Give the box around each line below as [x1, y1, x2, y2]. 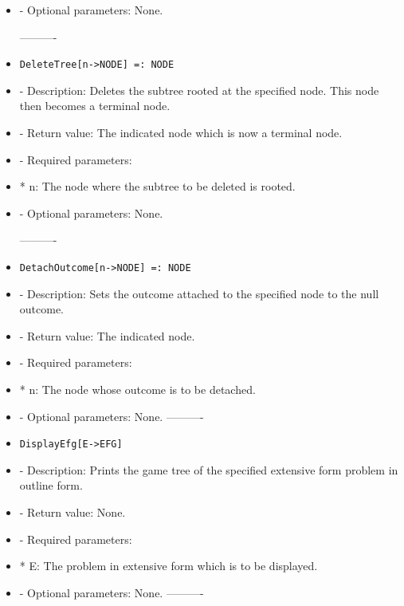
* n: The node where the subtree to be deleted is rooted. [19, 178, 296, 195]
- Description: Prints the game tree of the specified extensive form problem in [19, 461, 398, 478]
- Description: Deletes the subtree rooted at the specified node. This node [19, 81, 379, 98]
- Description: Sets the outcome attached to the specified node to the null [19, 285, 379, 301]
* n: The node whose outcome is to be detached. [19, 381, 256, 398]
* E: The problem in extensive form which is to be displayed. [19, 557, 318, 574]
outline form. [19, 477, 83, 494]
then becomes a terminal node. [19, 97, 171, 114]
